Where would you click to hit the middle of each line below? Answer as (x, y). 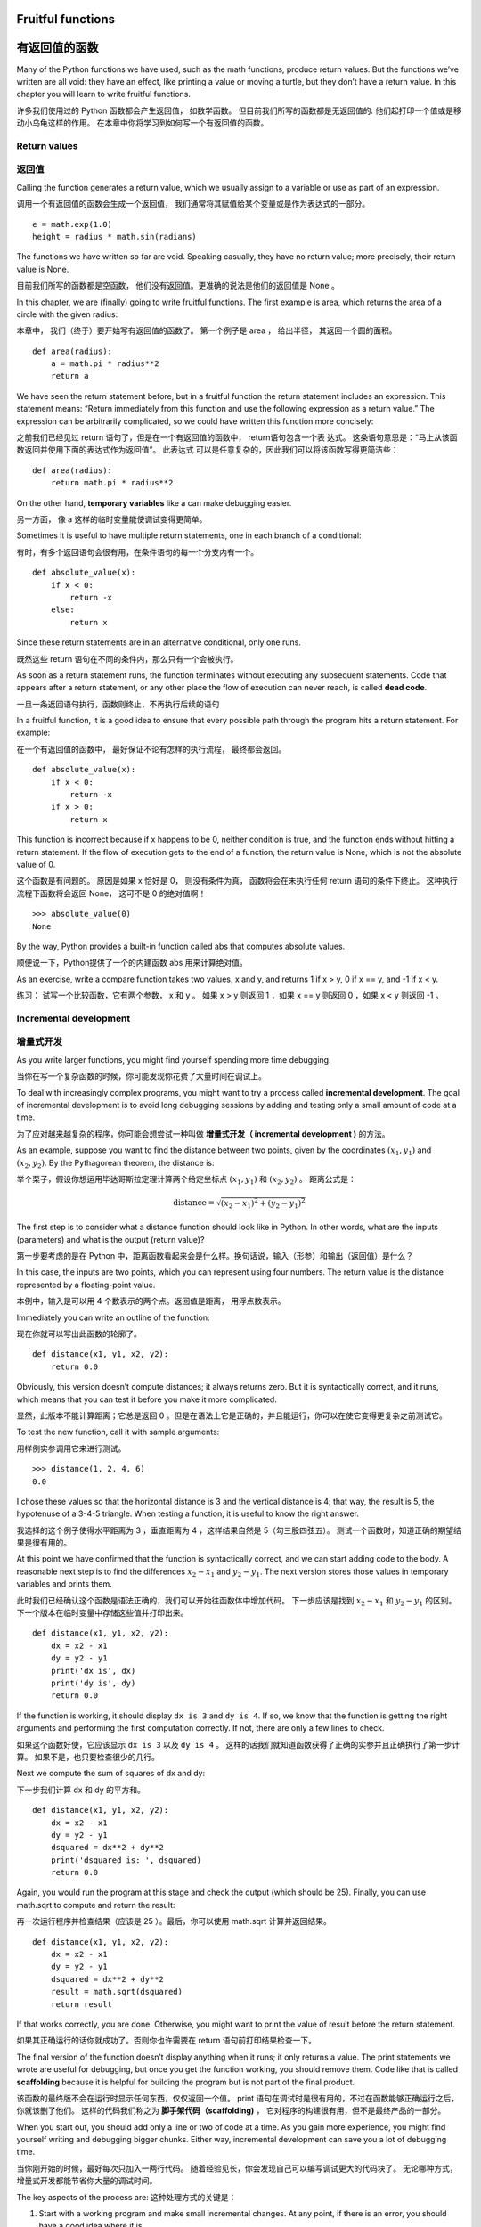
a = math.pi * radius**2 (105, 364)
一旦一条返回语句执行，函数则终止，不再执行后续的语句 (118, 704)
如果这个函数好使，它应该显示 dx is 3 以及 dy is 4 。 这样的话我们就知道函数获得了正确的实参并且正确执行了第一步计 (238, 1744)
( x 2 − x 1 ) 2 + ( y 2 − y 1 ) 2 (263, 1203)
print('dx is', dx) (93, 1671)
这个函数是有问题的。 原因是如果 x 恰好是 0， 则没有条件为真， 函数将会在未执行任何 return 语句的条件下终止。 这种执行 (237, 881)
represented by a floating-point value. (86, 1285)
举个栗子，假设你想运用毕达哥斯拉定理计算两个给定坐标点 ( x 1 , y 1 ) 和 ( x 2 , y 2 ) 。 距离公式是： (186, 1180)
